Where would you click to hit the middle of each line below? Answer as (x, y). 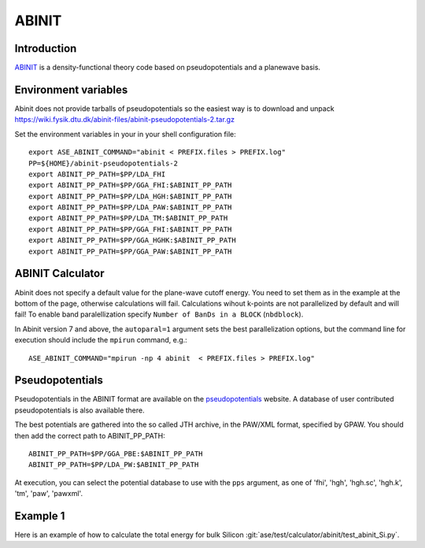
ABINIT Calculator (60, 274)
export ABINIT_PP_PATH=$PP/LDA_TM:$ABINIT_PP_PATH (128, 218)
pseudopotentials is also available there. (79, 410)
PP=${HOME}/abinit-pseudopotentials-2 (103, 163)
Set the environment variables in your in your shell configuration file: (125, 134)
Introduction (46, 48)
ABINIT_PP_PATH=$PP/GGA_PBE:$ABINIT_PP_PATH (116, 454)
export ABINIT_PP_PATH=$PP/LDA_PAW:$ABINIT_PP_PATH (130, 207)
